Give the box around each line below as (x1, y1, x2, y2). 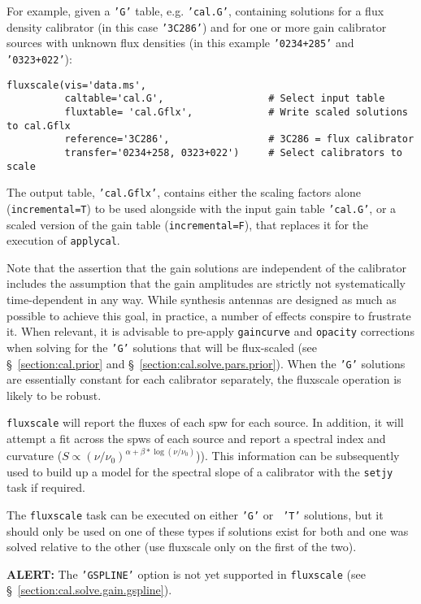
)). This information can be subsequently (196, 447, 400, 464)
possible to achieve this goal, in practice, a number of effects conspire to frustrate (7, 306, 411, 324)
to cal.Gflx (7, 119, 71, 132)
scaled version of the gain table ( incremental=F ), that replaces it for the (7, 215, 368, 232)
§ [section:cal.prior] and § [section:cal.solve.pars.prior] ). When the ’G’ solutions (7, 354, 406, 372)
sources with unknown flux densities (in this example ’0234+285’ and (7, 34, 354, 51)
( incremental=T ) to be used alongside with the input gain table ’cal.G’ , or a (7, 199, 397, 216)
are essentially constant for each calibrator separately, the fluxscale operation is (7, 371, 401, 388)
